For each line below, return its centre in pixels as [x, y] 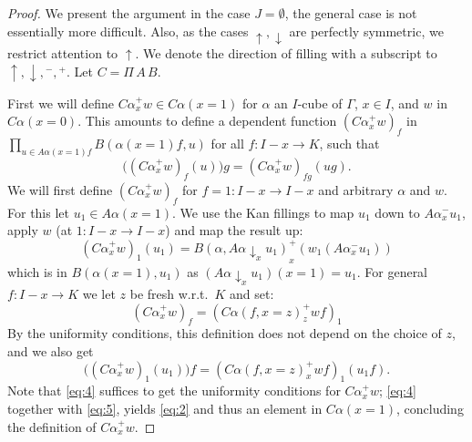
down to [397, 212]
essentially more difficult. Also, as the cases [128, 31]
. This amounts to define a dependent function [207, 121]
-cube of [320, 103]
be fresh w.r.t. [169, 294]
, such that [349, 144]
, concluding [430, 409]
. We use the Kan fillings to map [263, 212]
